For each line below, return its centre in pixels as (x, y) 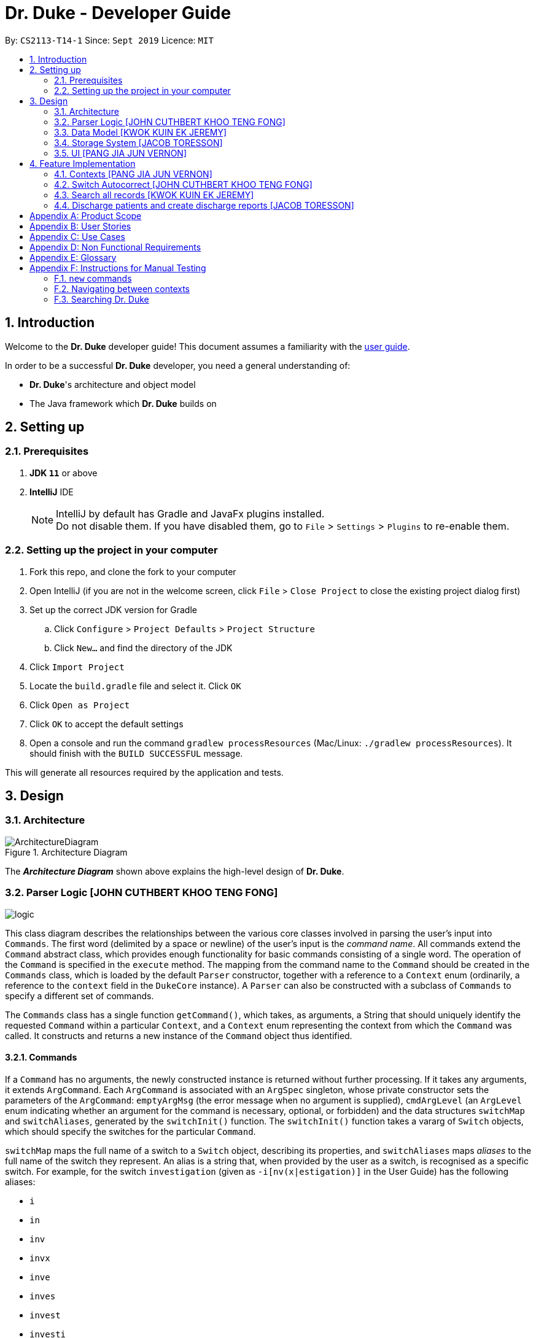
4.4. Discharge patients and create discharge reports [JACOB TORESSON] (204, 205)
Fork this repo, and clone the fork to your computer (133, 571)
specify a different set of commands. (80, 996)
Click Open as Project (80, 705)
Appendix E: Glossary (73, 257)
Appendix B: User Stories (80, 226)
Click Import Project (77, 667)
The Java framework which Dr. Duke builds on (123, 403)
